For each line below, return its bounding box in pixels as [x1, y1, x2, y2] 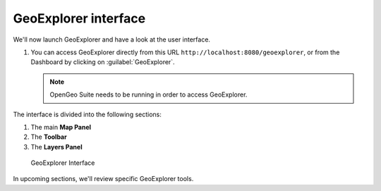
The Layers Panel [30, 142, 83, 151]
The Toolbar [30, 133, 67, 141]
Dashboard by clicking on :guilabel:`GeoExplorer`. [30, 58, 176, 66]
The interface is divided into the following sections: [13, 110, 162, 118]
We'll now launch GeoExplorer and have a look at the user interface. [13, 35, 211, 44]
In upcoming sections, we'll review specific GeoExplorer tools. [13, 175, 194, 183]
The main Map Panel [30, 123, 92, 131]
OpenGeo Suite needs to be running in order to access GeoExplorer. [49, 90, 248, 99]
